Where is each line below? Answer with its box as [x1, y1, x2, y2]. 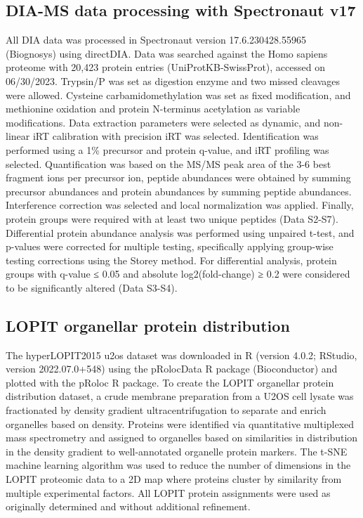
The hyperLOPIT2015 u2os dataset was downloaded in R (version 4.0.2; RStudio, [6, 347, 357, 362]
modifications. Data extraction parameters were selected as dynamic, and [6, 115, 321, 129]
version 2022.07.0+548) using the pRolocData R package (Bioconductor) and [6, 361, 338, 376]
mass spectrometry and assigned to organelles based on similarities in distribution [6, 430, 358, 445]
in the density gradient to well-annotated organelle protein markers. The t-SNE [6, 443, 348, 458]
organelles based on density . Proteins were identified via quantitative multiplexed [6, 416, 355, 431]
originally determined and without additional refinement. [6, 499, 251, 514]
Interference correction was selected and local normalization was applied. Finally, [6, 198, 354, 212]
